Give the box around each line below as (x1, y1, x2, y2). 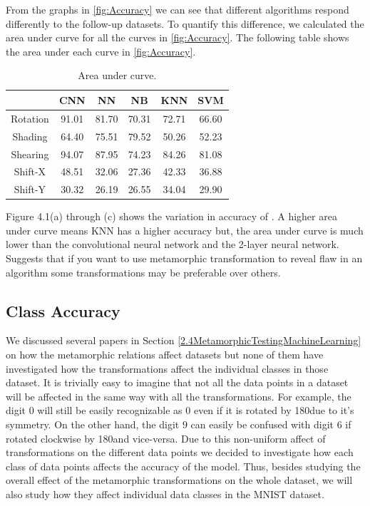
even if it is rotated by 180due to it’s (193, 403, 354, 418)
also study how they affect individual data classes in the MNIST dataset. (6, 486, 324, 501)
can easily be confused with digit (190, 417, 334, 432)
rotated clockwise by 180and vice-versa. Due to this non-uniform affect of (6, 430, 326, 445)
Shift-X (14, 164, 46, 179)
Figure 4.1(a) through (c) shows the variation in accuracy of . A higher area (6, 209, 337, 224)
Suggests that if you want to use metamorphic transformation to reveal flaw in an (6, 251, 363, 266)
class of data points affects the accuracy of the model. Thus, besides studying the (6, 458, 361, 473)
